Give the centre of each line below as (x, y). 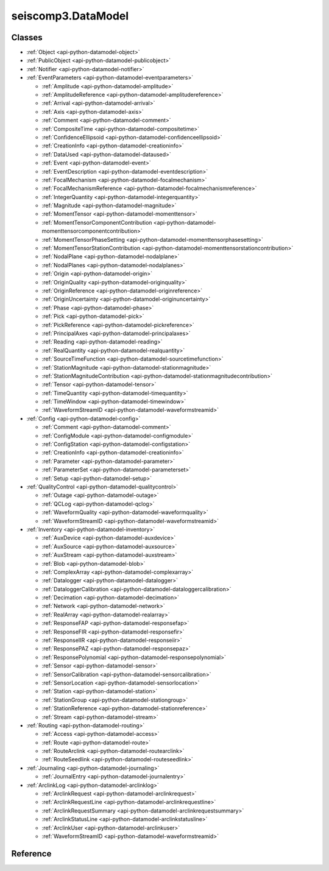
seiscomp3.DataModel (70, 16)
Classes (27, 37)
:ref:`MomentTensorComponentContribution (97, 222)
